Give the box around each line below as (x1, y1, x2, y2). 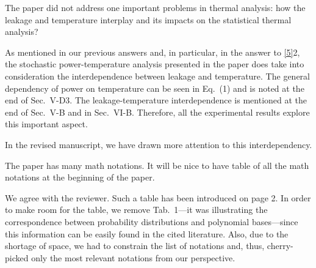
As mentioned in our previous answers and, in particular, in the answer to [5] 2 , (5, 45, 300, 58)
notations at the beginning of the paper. (5, 171, 155, 184)
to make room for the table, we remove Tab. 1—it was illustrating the (5, 203, 268, 216)
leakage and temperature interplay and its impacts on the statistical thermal (5, 13, 292, 26)
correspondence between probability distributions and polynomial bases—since (5, 215, 298, 228)
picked (5, 251, 29, 264)
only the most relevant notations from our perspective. (31, 251, 235, 264)
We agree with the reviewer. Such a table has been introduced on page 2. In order (5, 191, 311, 204)
